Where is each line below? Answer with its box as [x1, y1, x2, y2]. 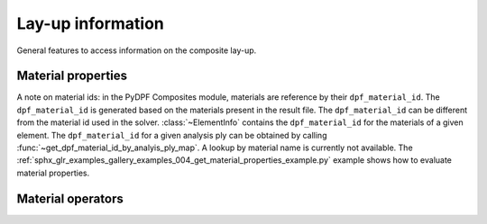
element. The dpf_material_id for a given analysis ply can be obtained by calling [16, 130, 327, 140]
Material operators [16, 191, 124, 206]
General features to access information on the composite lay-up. [16, 45, 257, 56]
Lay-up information [16, 13, 164, 33]
